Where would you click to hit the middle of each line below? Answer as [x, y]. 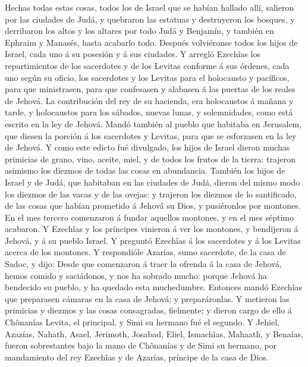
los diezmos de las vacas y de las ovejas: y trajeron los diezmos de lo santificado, [151, 194]
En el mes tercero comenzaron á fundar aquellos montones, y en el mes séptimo [149, 217]
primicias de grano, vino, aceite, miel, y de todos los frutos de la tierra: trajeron [150, 159]
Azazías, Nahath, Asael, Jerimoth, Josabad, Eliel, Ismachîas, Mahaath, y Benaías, [154, 333]
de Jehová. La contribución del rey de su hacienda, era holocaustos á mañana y [149, 100]
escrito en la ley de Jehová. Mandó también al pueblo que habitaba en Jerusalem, [153, 123]
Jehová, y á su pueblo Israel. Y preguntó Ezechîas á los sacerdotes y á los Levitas [153, 240]
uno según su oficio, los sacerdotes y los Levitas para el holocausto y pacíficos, [147, 77]
